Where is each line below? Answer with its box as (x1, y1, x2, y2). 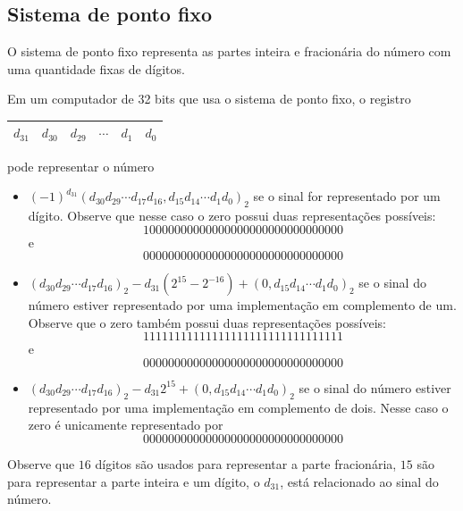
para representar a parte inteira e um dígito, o (7, 472, 260, 490)
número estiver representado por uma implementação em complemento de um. (28, 296, 457, 314)
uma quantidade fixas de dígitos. (7, 59, 185, 78)
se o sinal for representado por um (253, 187, 441, 205)
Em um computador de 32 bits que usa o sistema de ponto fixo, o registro (7, 89, 411, 108)
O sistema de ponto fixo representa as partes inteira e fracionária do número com (7, 42, 451, 61)
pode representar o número (7, 156, 155, 175)
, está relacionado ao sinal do (280, 472, 439, 490)
